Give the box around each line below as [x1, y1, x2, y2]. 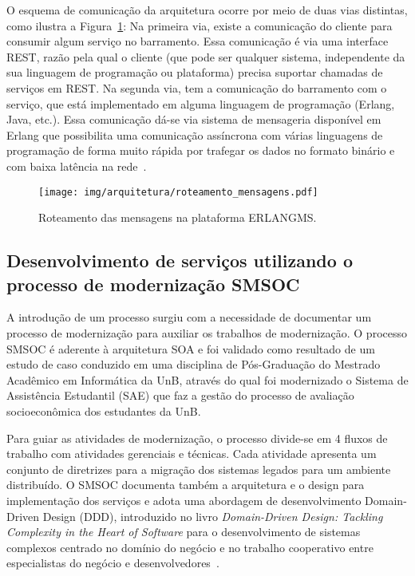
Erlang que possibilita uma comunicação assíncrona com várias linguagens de [6, 126, 383, 143]
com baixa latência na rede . [6, 157, 147, 174]
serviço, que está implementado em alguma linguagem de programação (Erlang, [6, 95, 395, 112]
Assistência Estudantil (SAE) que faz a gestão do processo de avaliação [6, 387, 354, 404]
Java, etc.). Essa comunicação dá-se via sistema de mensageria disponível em [6, 111, 381, 128]
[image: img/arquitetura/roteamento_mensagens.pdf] [38, 186, 318, 198]
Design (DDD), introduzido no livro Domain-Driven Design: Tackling [42, 507, 383, 524]
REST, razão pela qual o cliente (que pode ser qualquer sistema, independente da [6, 48, 405, 65]
